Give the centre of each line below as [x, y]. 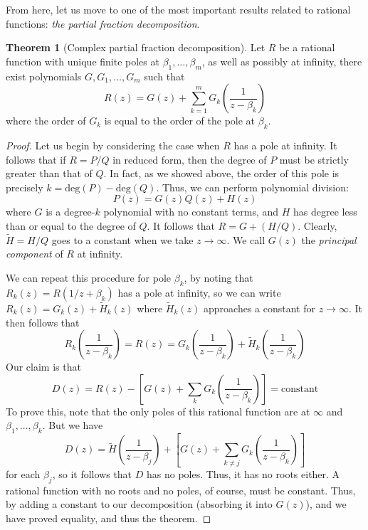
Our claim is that [43, 367]
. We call [246, 239]
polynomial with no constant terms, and [191, 212]
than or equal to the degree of [71, 225]
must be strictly [314, 159]
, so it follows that [92, 473]
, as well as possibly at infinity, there [282, 61]
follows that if [36, 159]
